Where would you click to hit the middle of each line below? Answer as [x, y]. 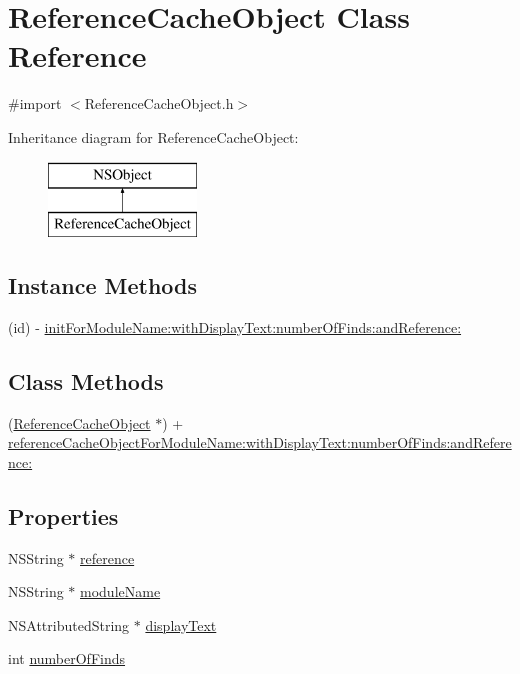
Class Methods [86, 380]
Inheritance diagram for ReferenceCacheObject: [153, 136]
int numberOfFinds [67, 658]
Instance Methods [102, 285]
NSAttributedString [69, 624]
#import [35, 103]
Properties [63, 515]
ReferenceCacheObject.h [159, 103]
